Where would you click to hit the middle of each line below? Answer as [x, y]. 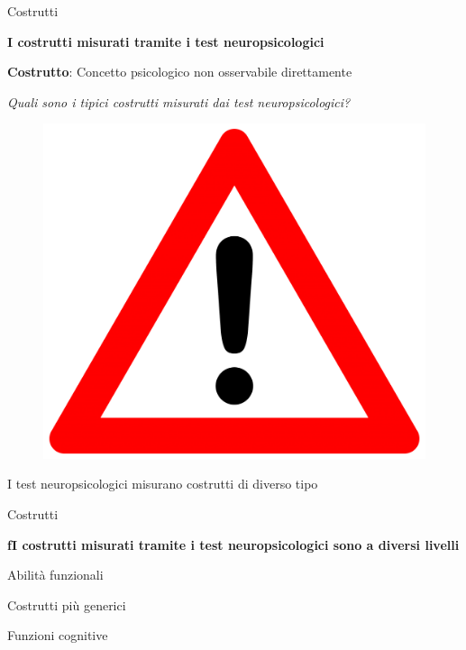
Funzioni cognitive [58, 635]
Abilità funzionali [55, 575]
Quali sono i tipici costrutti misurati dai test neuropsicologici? [179, 101]
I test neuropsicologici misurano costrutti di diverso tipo [163, 484]
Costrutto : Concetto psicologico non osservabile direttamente [180, 72]
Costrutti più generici [67, 604]
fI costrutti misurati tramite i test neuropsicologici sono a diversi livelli [233, 544]
